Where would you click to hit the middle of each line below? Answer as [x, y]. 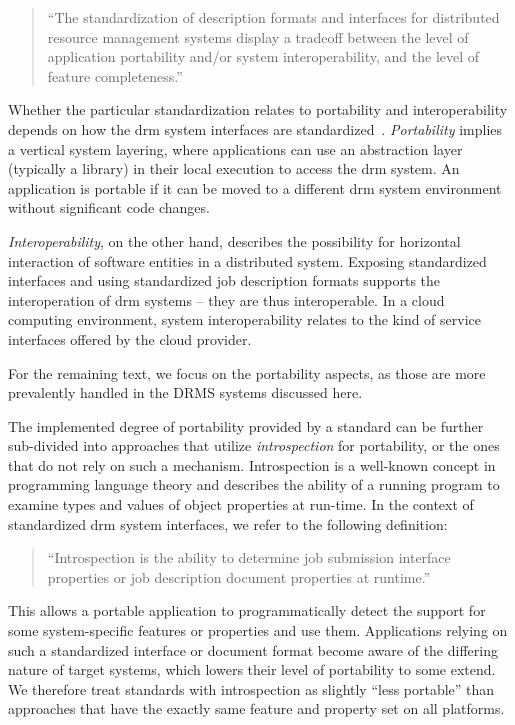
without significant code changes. [109, 207]
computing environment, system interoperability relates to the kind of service [245, 319]
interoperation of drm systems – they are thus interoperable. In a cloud [226, 299]
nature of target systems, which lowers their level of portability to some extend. [252, 669]
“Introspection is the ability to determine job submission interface [249, 557]
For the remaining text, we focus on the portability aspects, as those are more [247, 372]
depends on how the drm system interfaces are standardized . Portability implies [255, 128]
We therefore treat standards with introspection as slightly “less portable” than [251, 688]
